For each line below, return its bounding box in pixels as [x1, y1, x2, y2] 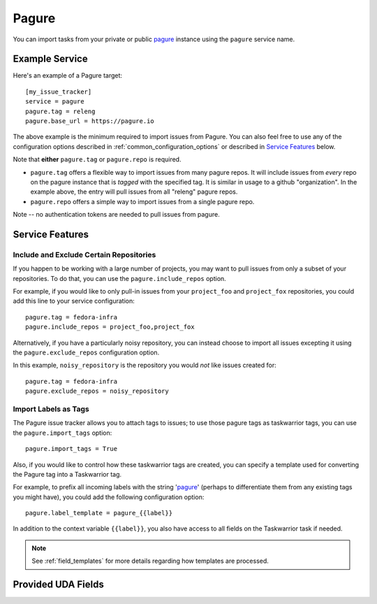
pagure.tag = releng [25, 107, 96, 115]
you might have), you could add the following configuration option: [13, 493, 205, 501]
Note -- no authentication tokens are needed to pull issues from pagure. [13, 210, 220, 219]
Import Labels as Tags [13, 404, 90, 414]
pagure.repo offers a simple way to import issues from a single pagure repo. [30, 197, 255, 206]
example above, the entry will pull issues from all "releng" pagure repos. [30, 187, 238, 196]
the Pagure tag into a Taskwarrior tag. [13, 470, 122, 478]
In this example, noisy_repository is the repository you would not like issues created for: [13, 361, 276, 370]
